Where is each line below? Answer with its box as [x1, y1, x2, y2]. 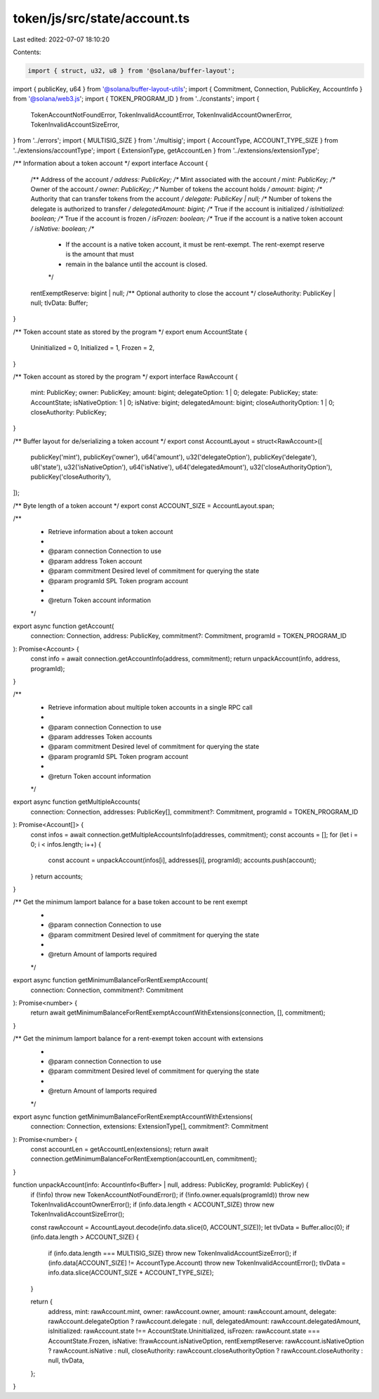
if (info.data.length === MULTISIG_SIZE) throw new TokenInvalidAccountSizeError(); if [48, 1249, 298, 1257]
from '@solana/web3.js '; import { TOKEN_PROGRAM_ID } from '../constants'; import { [13, 95, 260, 103]
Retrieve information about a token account [48, 527, 173, 535]
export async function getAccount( [13, 622, 114, 630]
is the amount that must [65, 250, 135, 259]
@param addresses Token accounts [48, 733, 152, 741]
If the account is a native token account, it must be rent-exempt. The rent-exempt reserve [65, 240, 325, 249]
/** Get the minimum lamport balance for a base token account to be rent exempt [13, 898, 248, 906]
